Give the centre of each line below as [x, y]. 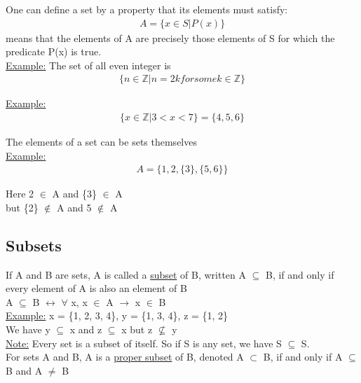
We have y [28, 329]
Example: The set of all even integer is [88, 65]
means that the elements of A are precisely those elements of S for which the [170, 37]
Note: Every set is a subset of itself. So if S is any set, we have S [144, 343]
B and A [24, 370]
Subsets [34, 245]
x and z [86, 329]
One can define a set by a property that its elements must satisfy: [147, 9]
